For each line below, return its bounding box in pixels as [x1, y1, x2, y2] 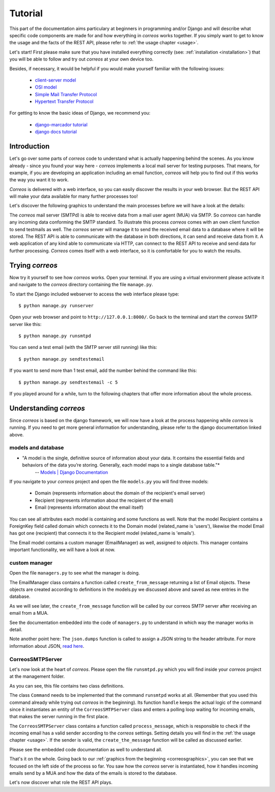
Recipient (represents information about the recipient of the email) [35, 497, 174, 503]
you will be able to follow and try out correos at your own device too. [9, 56, 154, 62]
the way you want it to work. [9, 177, 69, 183]
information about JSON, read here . [9, 643, 85, 649]
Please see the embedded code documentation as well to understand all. [9, 746, 162, 752]
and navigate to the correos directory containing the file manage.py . [9, 282, 153, 288]
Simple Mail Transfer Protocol [35, 91, 97, 97]
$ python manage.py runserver [18, 303, 94, 308]
